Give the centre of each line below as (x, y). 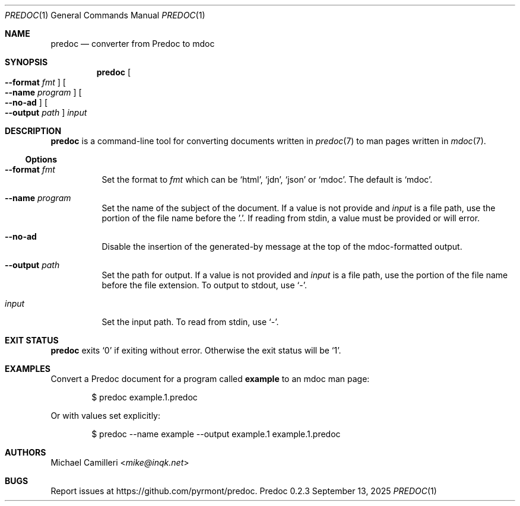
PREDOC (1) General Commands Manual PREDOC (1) (105, 15)
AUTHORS (26, 452)
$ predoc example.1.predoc (145, 397)
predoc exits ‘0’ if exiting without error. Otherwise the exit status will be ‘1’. (196, 350)
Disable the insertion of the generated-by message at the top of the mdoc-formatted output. (282, 246)
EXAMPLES (28, 369)
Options (41, 159)
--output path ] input (46, 112)
